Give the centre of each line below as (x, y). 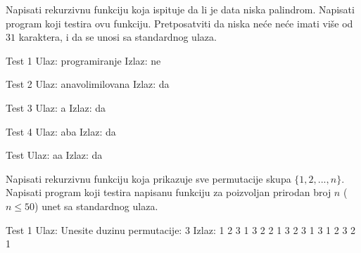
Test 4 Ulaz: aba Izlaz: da (61, 131)
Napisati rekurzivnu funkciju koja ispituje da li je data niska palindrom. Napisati (180, 9)
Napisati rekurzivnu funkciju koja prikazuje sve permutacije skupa (148, 178)
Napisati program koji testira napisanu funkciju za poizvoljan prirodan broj (169, 192)
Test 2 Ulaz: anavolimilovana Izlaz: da (88, 84)
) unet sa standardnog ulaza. (96, 206)
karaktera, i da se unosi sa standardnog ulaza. (118, 37)
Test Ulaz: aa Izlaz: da (54, 155)
